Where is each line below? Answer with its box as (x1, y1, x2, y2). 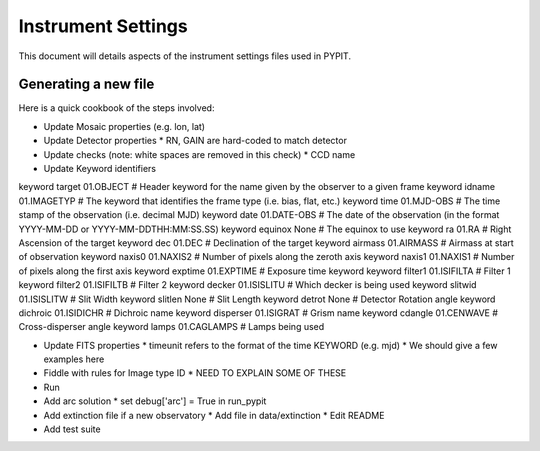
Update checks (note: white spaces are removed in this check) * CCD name (43, 148, 356, 160)
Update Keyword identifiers (43, 163, 157, 175)
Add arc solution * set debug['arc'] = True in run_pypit (43, 395, 267, 407)
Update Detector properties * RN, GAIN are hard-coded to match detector (43, 135, 347, 147)
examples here (43, 353, 105, 365)
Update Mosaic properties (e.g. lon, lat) (43, 120, 205, 132)
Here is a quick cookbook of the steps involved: (18, 102, 215, 114)
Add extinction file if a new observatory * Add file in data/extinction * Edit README (43, 409, 385, 421)
